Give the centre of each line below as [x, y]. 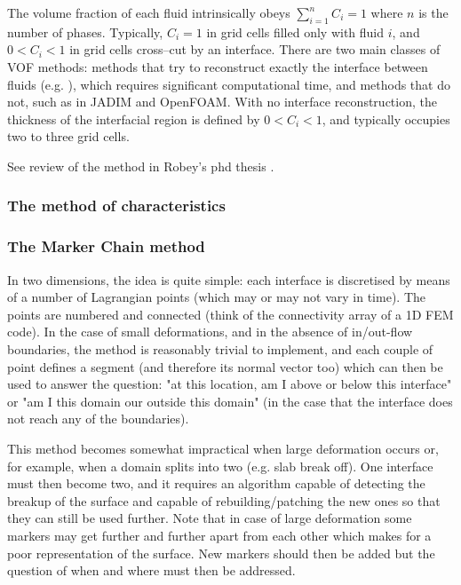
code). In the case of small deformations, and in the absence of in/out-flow [210, 332]
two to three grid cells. [68, 136]
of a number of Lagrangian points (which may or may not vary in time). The [216, 297]
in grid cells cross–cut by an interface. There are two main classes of [255, 49]
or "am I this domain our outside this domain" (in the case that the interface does [230, 401]
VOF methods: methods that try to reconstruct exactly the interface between [218, 66]
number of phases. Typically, [85, 32]
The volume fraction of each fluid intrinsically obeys [149, 12]
